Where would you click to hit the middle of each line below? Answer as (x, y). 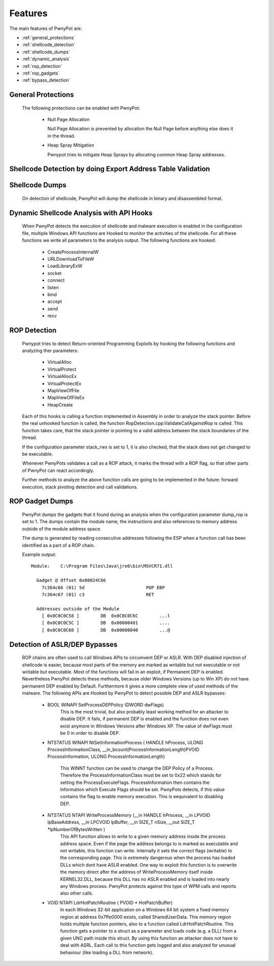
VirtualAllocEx (62, 376)
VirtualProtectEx (64, 384)
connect (56, 280)
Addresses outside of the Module (78, 609)
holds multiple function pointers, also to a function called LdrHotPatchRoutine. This (147, 924)
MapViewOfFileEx (66, 398)
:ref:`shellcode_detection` (49, 45)
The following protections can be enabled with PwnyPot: (81, 108)
